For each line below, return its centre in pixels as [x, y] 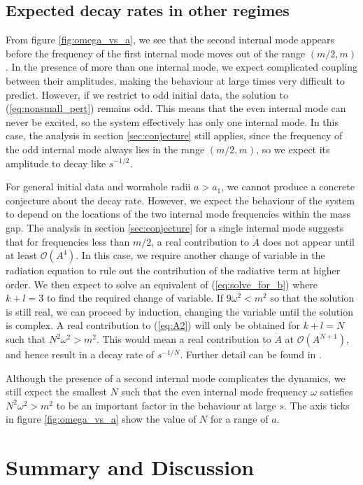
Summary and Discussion [130, 467]
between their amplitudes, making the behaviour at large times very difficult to [175, 80]
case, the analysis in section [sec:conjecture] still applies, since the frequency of [174, 135]
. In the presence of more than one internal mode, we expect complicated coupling [181, 67]
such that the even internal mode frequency [214, 392]
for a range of [240, 419]
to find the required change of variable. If [135, 298]
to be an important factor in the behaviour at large [166, 405]
